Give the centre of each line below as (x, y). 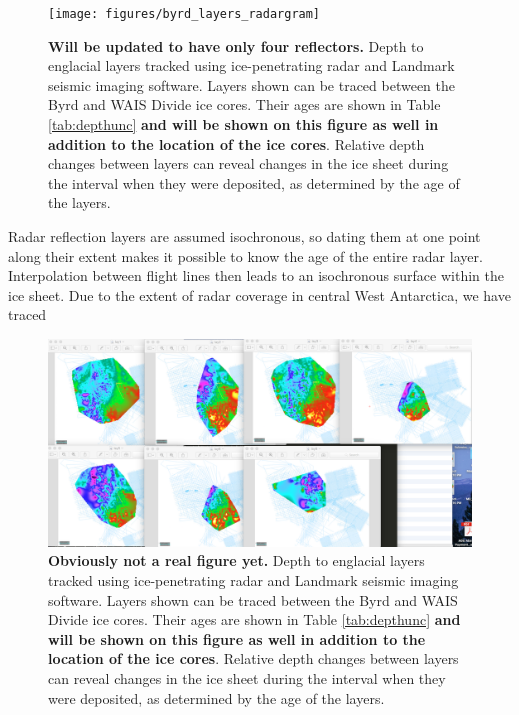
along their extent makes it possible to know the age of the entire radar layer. (245, 255)
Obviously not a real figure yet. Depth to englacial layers (236, 560)
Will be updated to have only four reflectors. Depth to (236, 45)
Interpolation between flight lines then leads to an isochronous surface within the (256, 275)
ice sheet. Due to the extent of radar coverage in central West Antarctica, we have (259, 294)
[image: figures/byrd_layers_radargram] (184, 14)
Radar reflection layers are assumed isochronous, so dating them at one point (244, 236)
